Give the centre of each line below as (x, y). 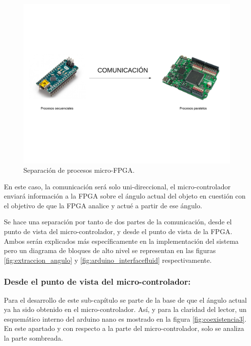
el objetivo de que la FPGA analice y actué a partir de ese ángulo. (103, 205)
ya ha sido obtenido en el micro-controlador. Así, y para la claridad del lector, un (125, 309)
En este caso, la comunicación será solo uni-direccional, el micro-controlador (117, 186)
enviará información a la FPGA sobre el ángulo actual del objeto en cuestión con (125, 196)
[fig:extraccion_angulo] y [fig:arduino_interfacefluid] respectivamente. (108, 260)
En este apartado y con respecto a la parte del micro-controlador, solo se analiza (124, 328)
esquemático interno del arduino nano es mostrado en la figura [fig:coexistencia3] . (125, 319)
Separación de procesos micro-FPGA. (79, 170)
